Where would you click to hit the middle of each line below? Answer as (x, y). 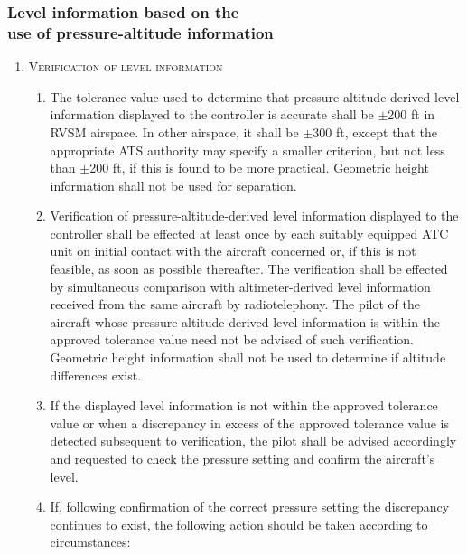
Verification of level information (126, 66)
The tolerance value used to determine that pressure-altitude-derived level (255, 96)
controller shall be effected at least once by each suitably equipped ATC (249, 233)
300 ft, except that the (375, 131)
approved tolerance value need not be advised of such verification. (232, 339)
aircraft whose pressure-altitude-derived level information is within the (245, 321)
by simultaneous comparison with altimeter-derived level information (240, 286)
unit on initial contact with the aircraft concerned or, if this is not (233, 251)
